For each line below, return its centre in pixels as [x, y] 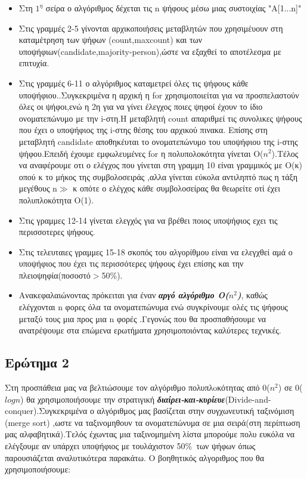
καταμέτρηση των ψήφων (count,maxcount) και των [111, 40]
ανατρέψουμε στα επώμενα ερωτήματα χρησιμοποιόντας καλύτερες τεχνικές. [150, 330]
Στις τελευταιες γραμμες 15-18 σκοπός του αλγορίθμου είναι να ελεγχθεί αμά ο [156, 251]
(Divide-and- [248, 399]
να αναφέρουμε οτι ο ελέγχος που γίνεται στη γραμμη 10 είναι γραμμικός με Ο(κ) [161, 165]
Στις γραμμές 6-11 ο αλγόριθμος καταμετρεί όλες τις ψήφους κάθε [134, 83]
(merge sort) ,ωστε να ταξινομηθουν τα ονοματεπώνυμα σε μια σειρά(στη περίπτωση [153, 422]
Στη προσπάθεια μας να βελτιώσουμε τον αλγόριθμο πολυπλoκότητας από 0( [137, 387]
